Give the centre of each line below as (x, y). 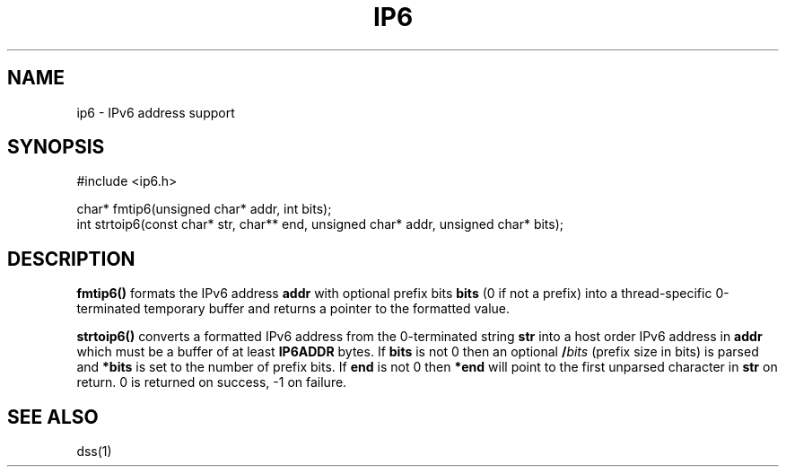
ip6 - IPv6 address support (156, 112)
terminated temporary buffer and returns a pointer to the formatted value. (293, 309)
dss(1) (94, 452)
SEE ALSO (53, 417)
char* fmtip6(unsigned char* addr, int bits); (204, 209)
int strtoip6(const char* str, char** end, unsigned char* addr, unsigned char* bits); (320, 224)
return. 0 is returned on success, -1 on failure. (212, 382)
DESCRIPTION (71, 259)
